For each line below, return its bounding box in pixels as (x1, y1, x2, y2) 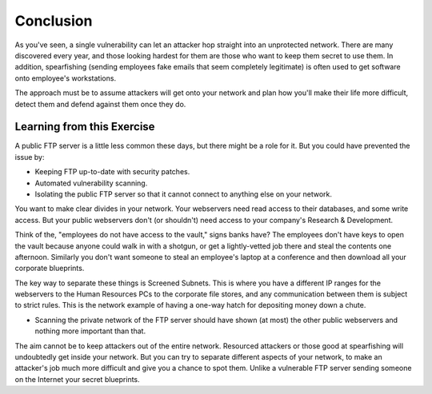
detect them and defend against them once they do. (14, 99, 186, 109)
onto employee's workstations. (14, 73, 116, 83)
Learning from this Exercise (14, 120, 155, 133)
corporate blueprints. (14, 264, 85, 273)
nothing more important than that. (34, 326, 146, 336)
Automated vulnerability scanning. (34, 178, 148, 188)
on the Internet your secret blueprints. (14, 374, 140, 384)
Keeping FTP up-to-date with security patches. (34, 167, 190, 177)
